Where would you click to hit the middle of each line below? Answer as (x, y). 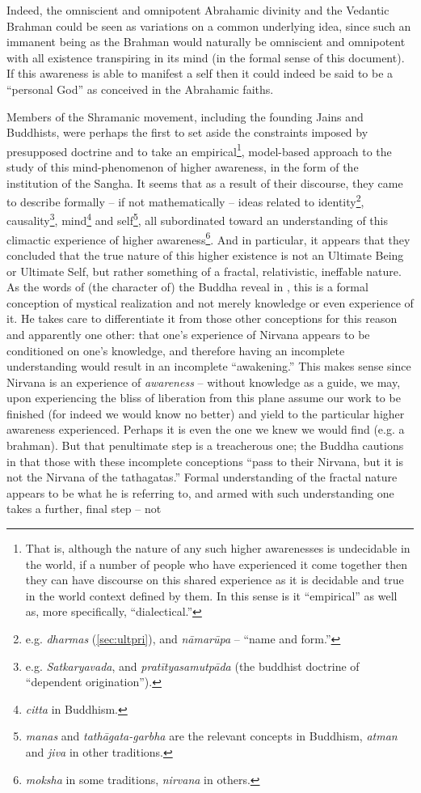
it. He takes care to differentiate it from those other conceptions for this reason (202, 318)
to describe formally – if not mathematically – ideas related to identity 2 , (185, 200)
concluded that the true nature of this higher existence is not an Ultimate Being (205, 254)
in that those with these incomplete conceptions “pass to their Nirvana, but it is (205, 461)
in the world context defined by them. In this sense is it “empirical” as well (211, 595)
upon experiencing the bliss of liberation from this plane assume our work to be (204, 398)
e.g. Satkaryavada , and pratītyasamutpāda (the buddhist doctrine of (192, 666)
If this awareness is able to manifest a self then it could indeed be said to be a (200, 73)
